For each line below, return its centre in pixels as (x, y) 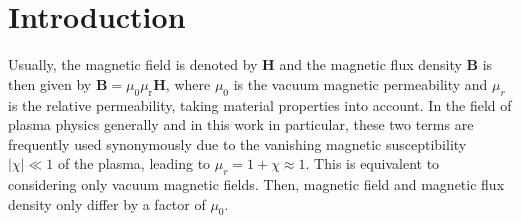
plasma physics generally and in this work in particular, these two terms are (241, 124)
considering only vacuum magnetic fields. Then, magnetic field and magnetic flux (256, 184)
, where (188, 83)
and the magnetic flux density (370, 64)
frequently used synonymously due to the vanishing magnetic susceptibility (237, 143)
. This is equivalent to (372, 163)
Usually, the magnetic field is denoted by (133, 64)
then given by (50, 83)
